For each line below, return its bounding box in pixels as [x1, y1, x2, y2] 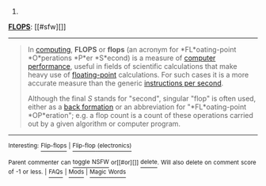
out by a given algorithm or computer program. [27, 119, 180, 128]
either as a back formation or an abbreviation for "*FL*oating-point [27, 102, 247, 112]
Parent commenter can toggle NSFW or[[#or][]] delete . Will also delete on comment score [8, 158, 256, 166]
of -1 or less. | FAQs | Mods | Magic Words [8, 168, 127, 177]
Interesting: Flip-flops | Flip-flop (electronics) [8, 142, 132, 150]
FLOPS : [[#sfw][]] [8, 22, 66, 31]
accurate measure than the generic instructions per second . [27, 78, 224, 88]
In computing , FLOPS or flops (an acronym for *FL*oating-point [27, 45, 237, 54]
